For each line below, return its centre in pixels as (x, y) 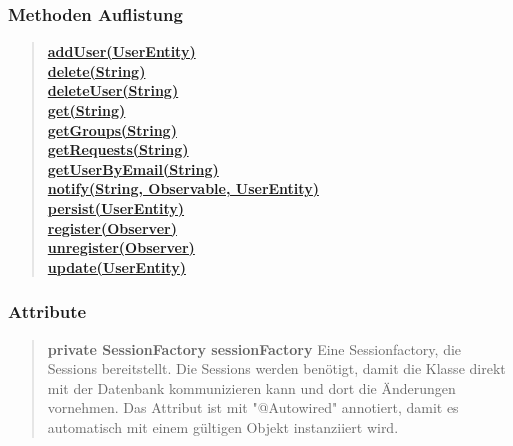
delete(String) (96, 70)
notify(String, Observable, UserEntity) (183, 188)
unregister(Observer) (121, 247)
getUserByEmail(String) (133, 168)
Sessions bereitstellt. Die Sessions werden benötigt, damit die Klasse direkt (276, 368)
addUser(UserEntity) (121, 51)
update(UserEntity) (116, 266)
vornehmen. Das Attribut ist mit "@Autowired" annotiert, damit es (253, 407)
